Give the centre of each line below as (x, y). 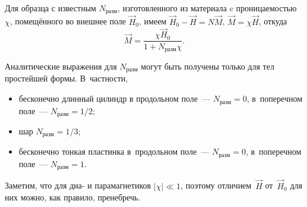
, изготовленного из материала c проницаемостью (207, 8)
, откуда (273, 21)
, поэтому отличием (216, 185)
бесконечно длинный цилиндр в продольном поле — (114, 98)
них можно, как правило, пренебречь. (73, 197)
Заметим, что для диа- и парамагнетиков (78, 185)
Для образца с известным (50, 8)
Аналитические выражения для (61, 66)
